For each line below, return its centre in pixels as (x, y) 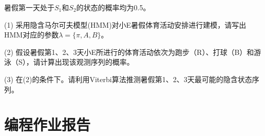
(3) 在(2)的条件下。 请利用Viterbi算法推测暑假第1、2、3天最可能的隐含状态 (128, 79)
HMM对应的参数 (32, 35)
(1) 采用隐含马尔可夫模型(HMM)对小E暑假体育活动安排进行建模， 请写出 (125, 24)
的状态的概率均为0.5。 (113, 7)
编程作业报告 (48, 124)
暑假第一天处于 (29, 7)
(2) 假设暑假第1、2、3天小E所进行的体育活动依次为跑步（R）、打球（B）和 (129, 52)
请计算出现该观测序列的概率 (80, 62)
